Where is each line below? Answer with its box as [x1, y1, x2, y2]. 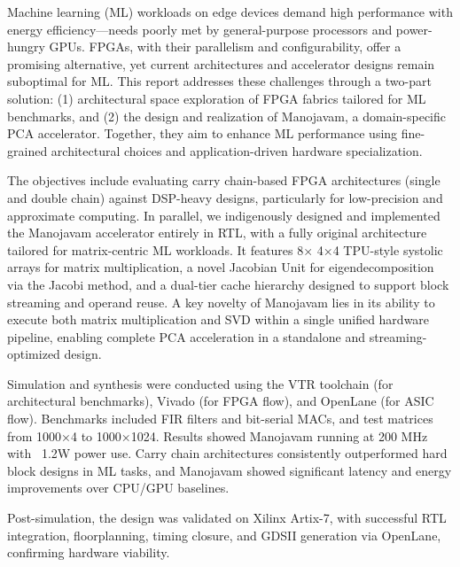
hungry [7, 37, 45, 56]
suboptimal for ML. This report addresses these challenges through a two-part [7, 72, 432, 90]
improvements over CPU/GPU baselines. [7, 478, 230, 497]
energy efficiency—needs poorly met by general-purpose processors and [7, 19, 393, 38]
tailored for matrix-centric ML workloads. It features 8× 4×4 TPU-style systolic [7, 240, 443, 259]
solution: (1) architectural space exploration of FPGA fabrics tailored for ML [7, 89, 426, 107]
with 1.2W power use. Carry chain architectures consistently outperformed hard [7, 444, 448, 462]
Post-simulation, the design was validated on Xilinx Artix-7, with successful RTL [7, 509, 447, 527]
